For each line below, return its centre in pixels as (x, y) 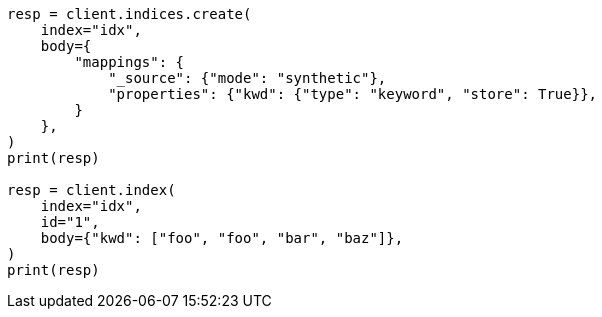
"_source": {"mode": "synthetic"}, (247, 78)
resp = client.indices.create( (129, 14)
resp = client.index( (91, 190)
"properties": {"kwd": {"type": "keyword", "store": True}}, (353, 94)
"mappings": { (129, 62)
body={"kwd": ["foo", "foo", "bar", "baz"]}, (222, 238)
